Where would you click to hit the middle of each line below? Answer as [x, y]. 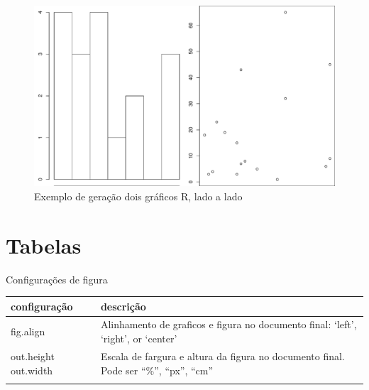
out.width [32, 370]
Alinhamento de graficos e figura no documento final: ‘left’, [228, 324]
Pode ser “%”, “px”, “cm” [157, 370]
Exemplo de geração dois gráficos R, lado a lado [138, 196]
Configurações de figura [57, 279]
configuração [42, 306]
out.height [33, 356]
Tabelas [44, 245]
